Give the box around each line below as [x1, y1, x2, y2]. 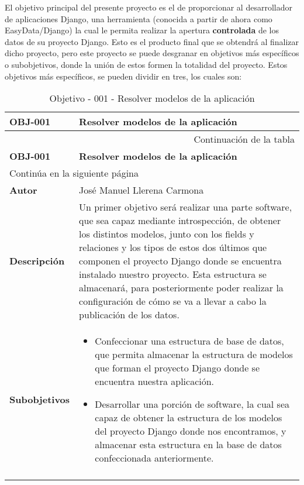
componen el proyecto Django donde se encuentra [79, 254, 282, 268]
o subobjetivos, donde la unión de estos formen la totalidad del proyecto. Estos [5, 58, 288, 70]
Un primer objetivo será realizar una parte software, [79, 200, 292, 214]
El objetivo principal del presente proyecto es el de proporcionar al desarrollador [5, 1, 292, 13]
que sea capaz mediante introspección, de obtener [79, 214, 281, 228]
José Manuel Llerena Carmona [79, 183, 204, 197]
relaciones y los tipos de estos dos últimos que [79, 240, 267, 254]
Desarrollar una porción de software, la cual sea [95, 397, 289, 411]
